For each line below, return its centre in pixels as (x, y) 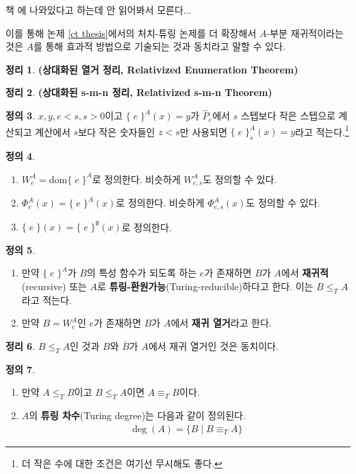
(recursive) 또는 (54, 286)
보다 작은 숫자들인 (117, 131)
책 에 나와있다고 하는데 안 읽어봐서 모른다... (99, 10)
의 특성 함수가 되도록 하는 (142, 273)
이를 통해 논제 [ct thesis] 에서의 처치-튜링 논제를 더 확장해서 (131, 33)
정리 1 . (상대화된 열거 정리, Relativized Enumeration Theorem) (152, 69)
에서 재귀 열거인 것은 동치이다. (213, 346)
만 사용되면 (203, 131)
